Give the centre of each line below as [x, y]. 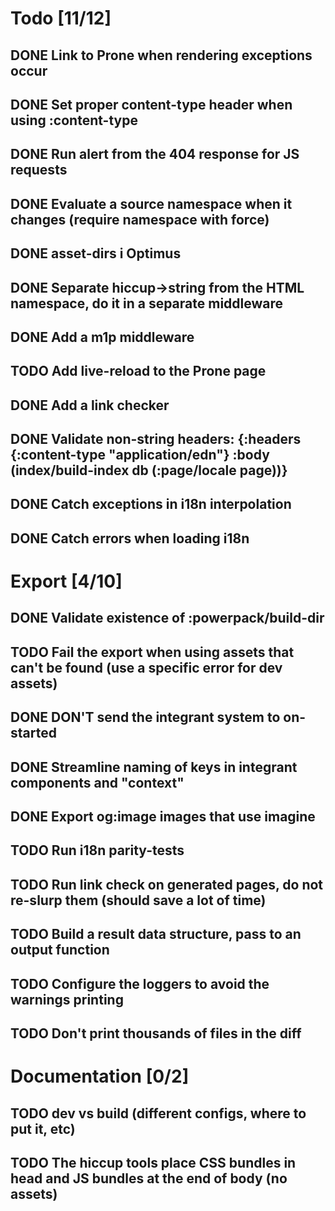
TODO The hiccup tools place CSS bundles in [153, 1162]
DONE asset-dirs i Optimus [96, 253]
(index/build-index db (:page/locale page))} [149, 470]
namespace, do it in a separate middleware [147, 303]
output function [60, 950]
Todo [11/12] [61, 18]
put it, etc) [43, 1128]
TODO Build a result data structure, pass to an [156, 934]
